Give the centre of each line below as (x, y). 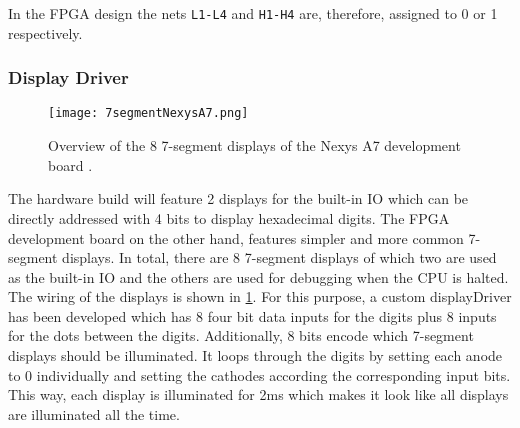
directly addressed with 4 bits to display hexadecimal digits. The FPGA (229, 217)
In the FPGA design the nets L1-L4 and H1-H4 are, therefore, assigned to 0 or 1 (253, 13)
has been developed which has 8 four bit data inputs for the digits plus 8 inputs (252, 315)
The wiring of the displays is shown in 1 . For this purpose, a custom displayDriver (260, 296)
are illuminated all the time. (94, 413)
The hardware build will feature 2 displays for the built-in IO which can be (238, 198)
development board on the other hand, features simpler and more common (236, 237)
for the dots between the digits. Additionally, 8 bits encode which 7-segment (241, 335)
